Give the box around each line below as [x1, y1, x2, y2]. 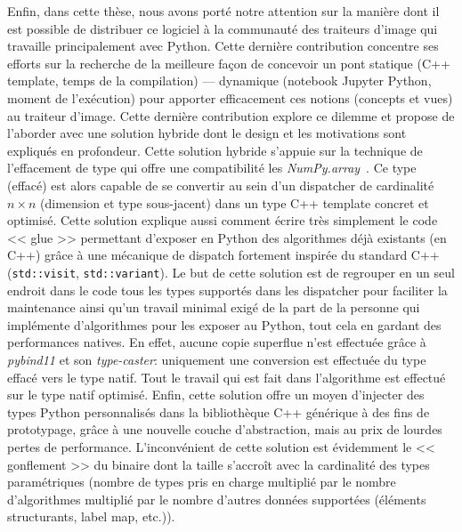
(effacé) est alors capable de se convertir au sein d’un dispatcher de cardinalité [7, 175, 434, 194]
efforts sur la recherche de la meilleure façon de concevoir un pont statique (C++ [7, 53, 450, 72]
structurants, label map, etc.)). [7, 507, 175, 526]
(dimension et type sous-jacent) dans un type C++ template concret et [40, 193, 429, 212]
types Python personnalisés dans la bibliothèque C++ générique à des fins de [7, 402, 430, 421]
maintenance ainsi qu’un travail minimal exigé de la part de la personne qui [7, 298, 420, 317]
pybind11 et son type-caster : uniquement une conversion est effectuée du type [7, 350, 426, 368]
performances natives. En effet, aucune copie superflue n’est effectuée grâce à [7, 333, 426, 351]
